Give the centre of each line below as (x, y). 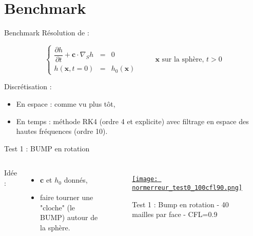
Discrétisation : (28, 86)
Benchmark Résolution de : (47, 33)
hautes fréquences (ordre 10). (62, 131)
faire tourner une (67, 197)
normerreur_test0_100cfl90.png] (187, 188)
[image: (145, 179)
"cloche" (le (58, 207)
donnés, (76, 180)
